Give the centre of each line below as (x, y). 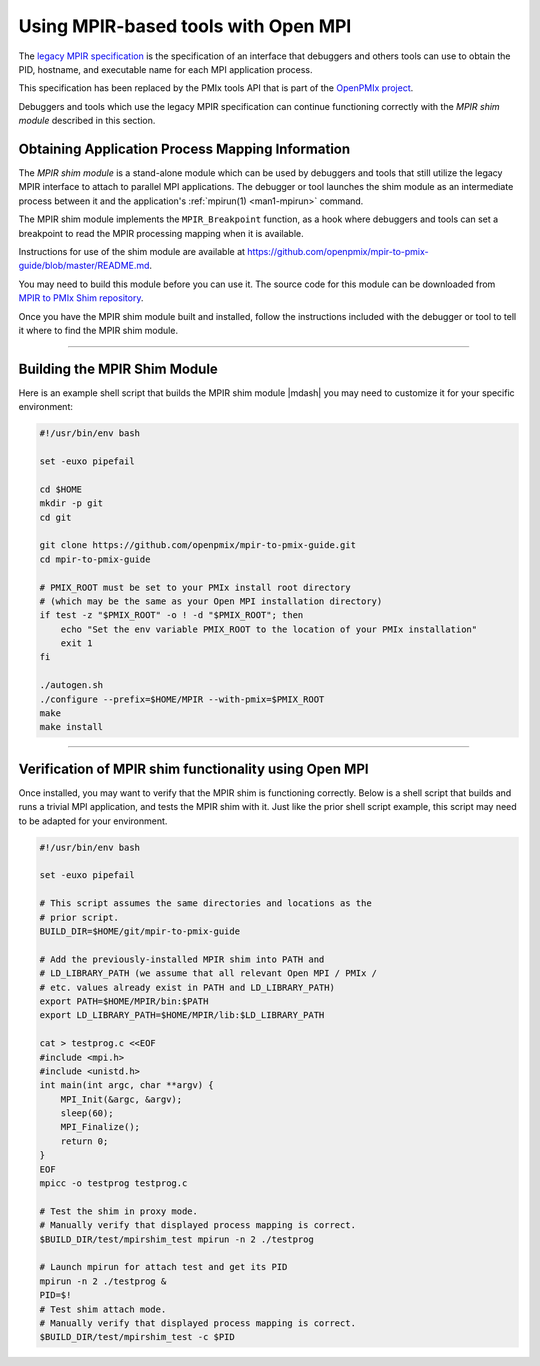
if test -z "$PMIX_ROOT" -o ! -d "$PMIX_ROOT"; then (171, 615)
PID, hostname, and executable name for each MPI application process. (166, 69)
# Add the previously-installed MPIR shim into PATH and (182, 959)
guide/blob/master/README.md (84, 266)
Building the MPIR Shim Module (118, 368)
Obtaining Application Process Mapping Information (184, 148)
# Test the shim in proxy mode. (119, 1211)
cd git (55, 517)
